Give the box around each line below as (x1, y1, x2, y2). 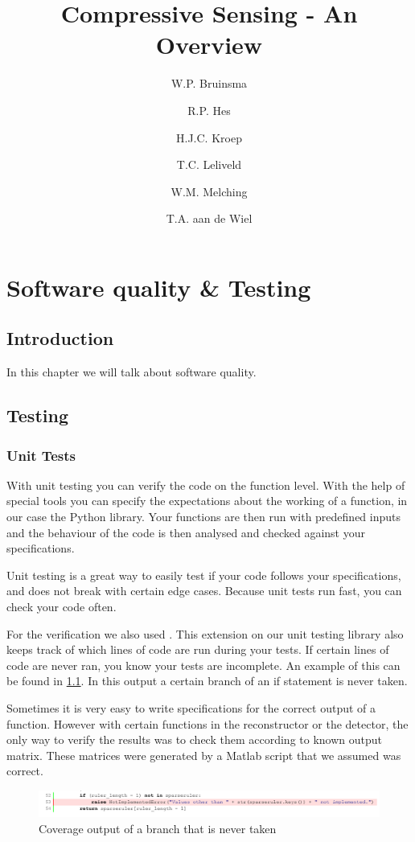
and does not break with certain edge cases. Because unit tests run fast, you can (6, 582, 402, 599)
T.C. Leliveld (176, 156, 242, 173)
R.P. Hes (187, 101, 231, 118)
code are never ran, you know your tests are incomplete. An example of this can (6, 656, 401, 673)
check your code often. (6, 598, 117, 615)
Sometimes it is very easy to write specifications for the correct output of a (6, 699, 376, 716)
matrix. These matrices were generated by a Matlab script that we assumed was (6, 746, 401, 763)
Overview (155, 28, 263, 61)
